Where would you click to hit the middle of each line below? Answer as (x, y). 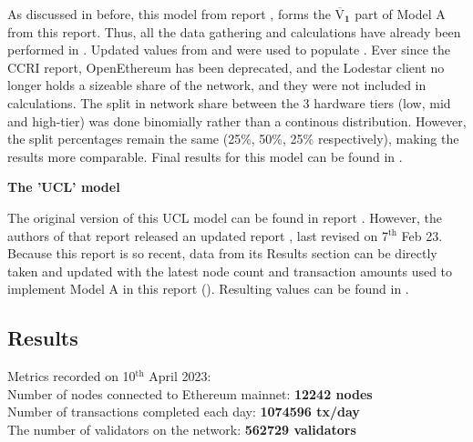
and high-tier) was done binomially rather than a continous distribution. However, (237, 121)
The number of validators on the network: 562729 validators (182, 429)
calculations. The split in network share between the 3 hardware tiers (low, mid (229, 102)
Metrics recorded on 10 (72, 376)
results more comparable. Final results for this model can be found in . (205, 156)
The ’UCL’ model (64, 187)
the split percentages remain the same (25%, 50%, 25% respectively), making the (233, 139)
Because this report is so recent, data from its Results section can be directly (222, 253)
